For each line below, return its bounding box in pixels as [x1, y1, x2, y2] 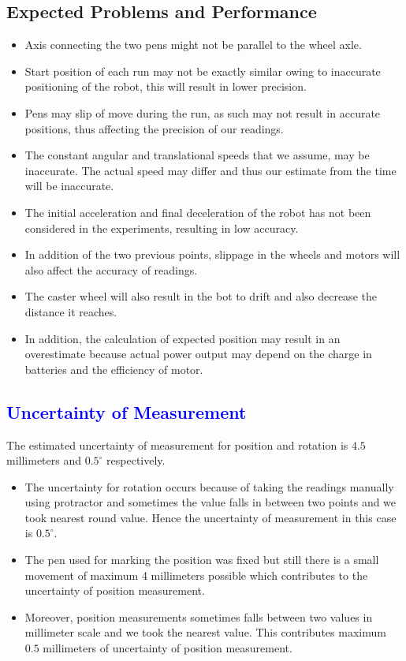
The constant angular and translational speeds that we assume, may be [24, 147, 370, 163]
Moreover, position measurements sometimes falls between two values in [24, 608, 373, 625]
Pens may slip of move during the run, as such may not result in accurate [24, 104, 381, 121]
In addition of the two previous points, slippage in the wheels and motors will [24, 246, 400, 263]
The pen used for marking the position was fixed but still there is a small [24, 551, 379, 568]
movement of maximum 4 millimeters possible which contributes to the [24, 566, 368, 583]
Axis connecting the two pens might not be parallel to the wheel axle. [24, 36, 362, 53]
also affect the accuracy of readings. [24, 261, 198, 278]
